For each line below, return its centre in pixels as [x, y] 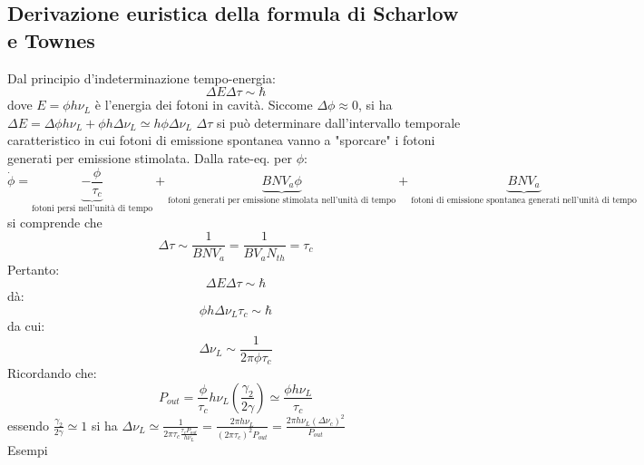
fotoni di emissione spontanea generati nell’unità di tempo [524, 201]
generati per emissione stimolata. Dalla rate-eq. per [150, 157]
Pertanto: [34, 269]
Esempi [28, 449]
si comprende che [55, 222]
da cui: [26, 326]
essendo [29, 425]
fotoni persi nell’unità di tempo [93, 208]
